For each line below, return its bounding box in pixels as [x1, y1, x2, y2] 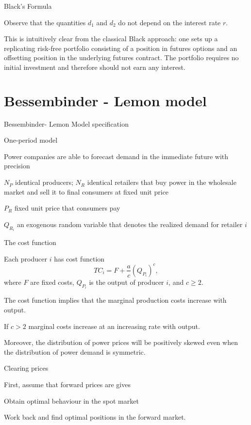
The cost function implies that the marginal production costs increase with [4, 295, 227, 305]
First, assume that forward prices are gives [4, 379, 131, 389]
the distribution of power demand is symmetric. [4, 346, 146, 357]
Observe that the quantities [4, 17, 86, 27]
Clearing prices [4, 363, 49, 373]
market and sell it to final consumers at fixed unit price [4, 186, 169, 196]
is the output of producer [89, 277, 164, 287]
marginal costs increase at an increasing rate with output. [28, 321, 200, 331]
